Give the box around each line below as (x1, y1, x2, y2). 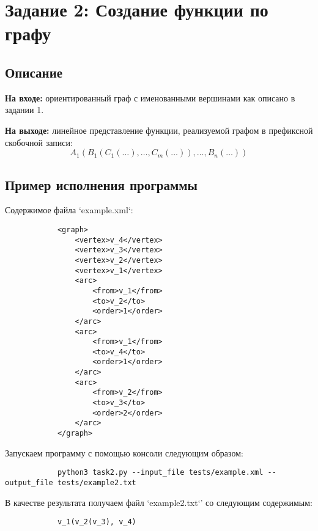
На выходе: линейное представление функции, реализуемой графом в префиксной (5, 123, 313, 136)
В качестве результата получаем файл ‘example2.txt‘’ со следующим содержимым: (5, 496, 312, 508)
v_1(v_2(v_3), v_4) (57, 518, 136, 527)
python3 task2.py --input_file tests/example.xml (57, 468, 264, 477)
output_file (5, 478, 53, 487)
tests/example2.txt (57, 478, 136, 487)
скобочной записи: (5, 136, 73, 148)
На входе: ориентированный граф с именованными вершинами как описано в (5, 91, 295, 104)
